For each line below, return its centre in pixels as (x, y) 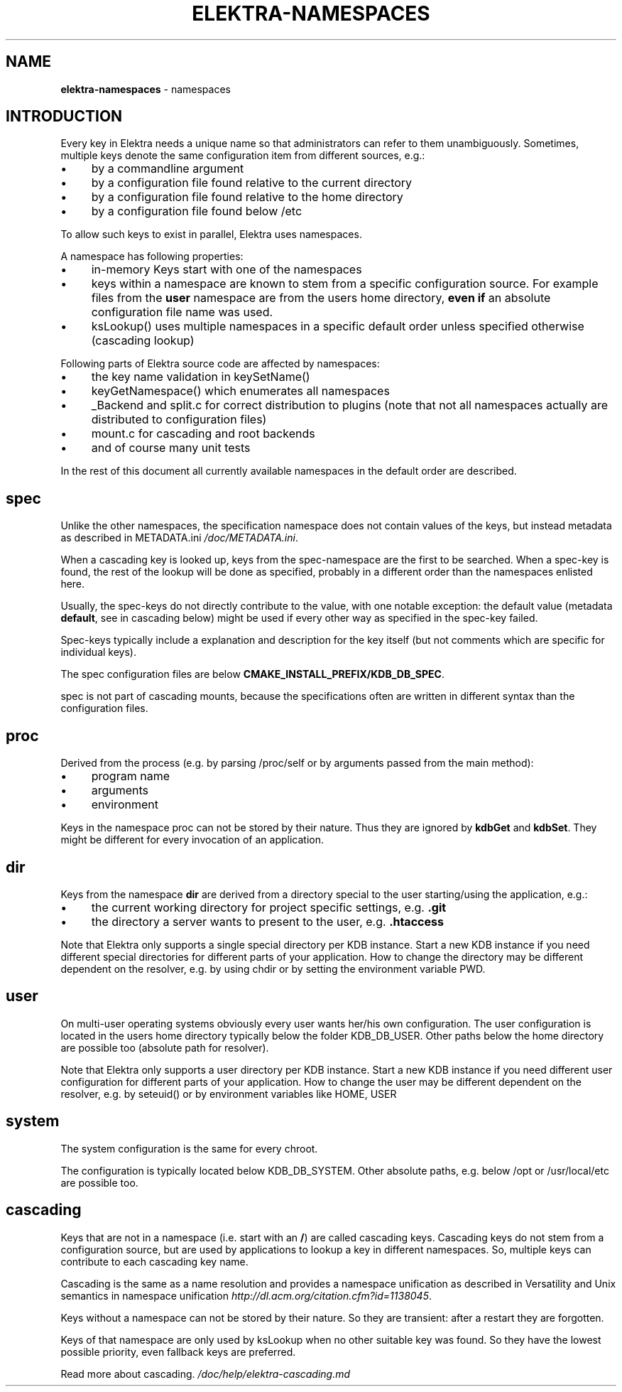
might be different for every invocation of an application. (192, 840)
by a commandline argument (168, 169)
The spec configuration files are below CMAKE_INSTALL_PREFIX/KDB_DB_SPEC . (252, 674)
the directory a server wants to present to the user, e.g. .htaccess (267, 921)
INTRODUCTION (64, 117)
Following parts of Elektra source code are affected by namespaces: (220, 364)
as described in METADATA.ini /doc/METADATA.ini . (179, 538)
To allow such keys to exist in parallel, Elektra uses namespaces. (211, 234)
